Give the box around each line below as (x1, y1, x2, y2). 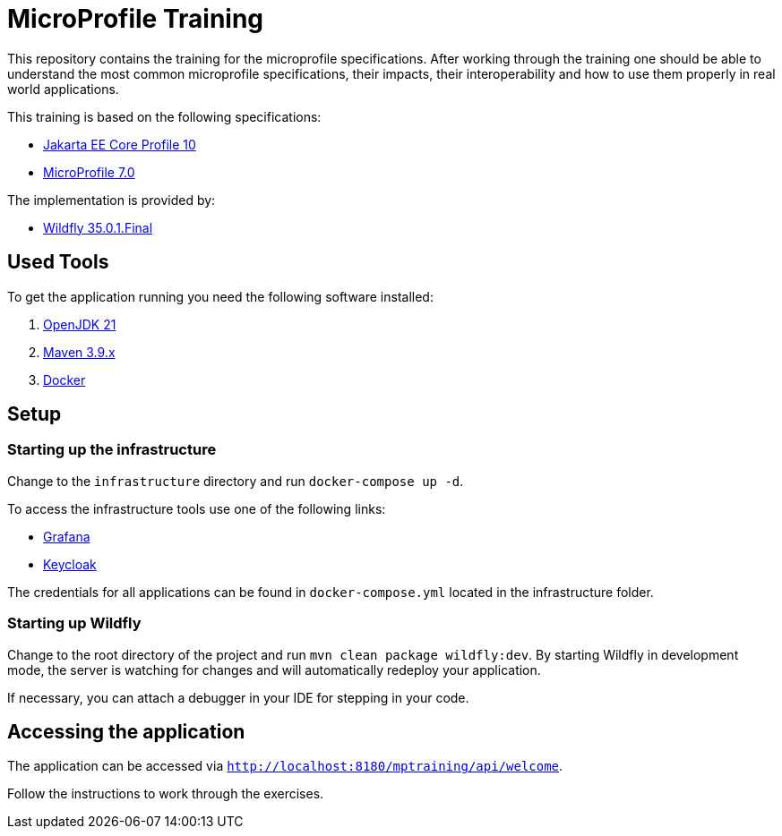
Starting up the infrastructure (7, 440, 217, 459)
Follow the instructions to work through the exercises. (7, 786, 324, 802)
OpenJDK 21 (43, 316, 116, 332)
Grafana (43, 528, 90, 544)
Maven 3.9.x (43, 344, 116, 360)
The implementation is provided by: (7, 192, 216, 208)
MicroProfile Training (7, 4, 264, 34)
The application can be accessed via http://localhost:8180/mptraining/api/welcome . (7, 758, 563, 774)
